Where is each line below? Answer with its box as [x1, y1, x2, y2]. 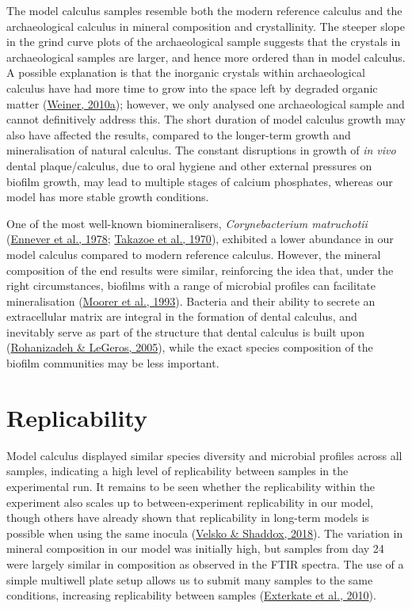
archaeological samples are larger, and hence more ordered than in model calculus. [6, 48, 406, 65]
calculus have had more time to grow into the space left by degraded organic [6, 79, 378, 96]
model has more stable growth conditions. [6, 188, 209, 205]
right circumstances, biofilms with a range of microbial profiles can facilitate [6, 277, 376, 294]
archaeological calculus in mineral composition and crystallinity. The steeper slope [6, 17, 405, 34]
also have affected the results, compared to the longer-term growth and [6, 126, 351, 143]
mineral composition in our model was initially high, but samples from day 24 [6, 540, 384, 557]
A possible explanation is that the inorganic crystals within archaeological [6, 64, 365, 81]
